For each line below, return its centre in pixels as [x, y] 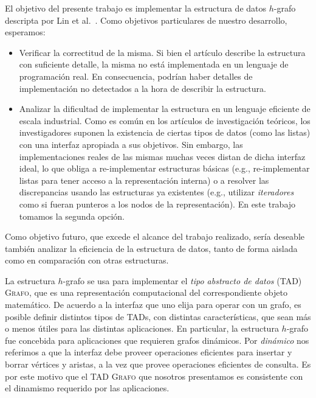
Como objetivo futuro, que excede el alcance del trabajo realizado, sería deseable [155, 236]
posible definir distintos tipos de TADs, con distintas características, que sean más [158, 316]
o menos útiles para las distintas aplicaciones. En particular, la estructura [142, 328]
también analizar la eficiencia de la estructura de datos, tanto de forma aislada [151, 248]
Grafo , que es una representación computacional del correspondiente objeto [146, 292]
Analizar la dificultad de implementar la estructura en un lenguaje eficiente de [165, 109]
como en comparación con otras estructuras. [87, 260]
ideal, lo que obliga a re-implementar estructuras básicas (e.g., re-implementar [164, 168]
